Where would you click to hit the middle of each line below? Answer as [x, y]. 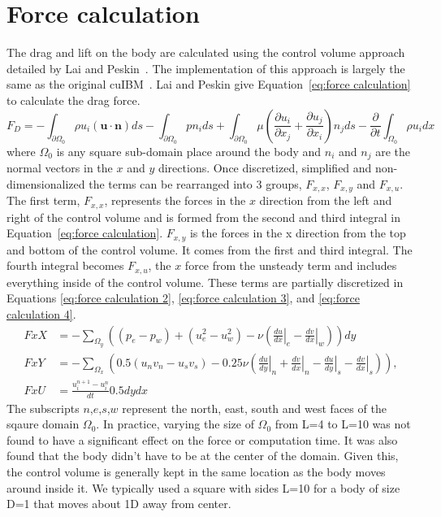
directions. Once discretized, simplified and [265, 168]
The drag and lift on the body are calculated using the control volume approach [206, 52]
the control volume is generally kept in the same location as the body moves [196, 471]
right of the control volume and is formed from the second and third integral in [203, 217]
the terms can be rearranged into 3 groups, [195, 183]
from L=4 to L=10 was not [343, 424]
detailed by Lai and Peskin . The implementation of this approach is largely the [206, 68]
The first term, [43, 200]
